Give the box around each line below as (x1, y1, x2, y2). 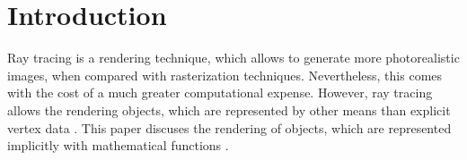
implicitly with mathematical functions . (7, 136, 229, 155)
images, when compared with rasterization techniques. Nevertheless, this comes (7, 65, 443, 84)
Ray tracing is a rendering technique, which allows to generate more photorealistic (7, 48, 460, 67)
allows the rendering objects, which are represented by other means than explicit (7, 100, 451, 119)
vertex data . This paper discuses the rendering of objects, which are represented (7, 118, 452, 137)
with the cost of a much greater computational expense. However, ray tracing (7, 83, 433, 102)
